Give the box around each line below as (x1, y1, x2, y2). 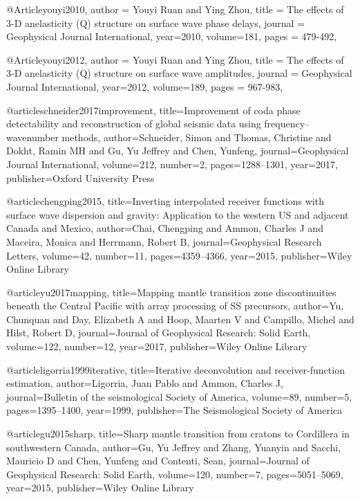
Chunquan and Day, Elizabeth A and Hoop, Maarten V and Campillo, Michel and (6, 311, 354, 326)
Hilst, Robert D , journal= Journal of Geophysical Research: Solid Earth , (6, 325, 311, 340)
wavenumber (6, 129, 59, 144)
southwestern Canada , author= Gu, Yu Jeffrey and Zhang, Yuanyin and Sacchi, (6, 439, 341, 454)
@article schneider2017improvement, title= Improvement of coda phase (6, 102, 301, 117)
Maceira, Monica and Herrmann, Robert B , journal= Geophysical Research (6, 234, 322, 248)
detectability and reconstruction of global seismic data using (6, 116, 261, 131)
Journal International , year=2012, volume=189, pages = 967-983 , (6, 79, 283, 93)
